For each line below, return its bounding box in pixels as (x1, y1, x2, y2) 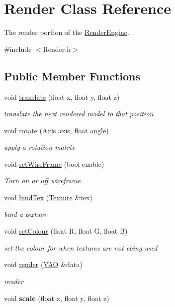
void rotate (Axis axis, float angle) (4, 125, 109, 135)
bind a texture (4, 209, 46, 219)
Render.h (43, 43, 71, 54)
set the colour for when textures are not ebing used (4, 242, 158, 253)
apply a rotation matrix (4, 142, 75, 152)
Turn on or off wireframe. (4, 175, 83, 186)
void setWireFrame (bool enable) (4, 158, 104, 169)
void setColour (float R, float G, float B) (4, 226, 128, 236)
